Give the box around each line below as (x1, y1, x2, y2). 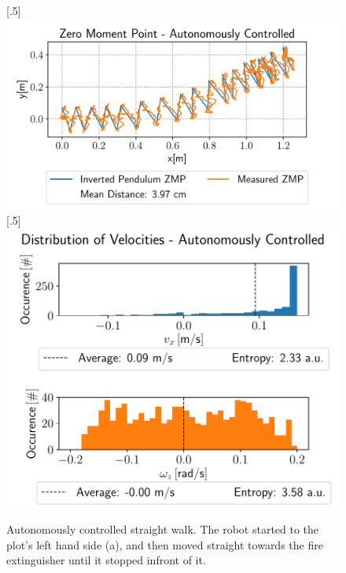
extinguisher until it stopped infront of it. (6, 552, 206, 568)
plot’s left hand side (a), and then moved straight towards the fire (6, 536, 323, 553)
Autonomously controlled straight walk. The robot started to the (6, 520, 319, 537)
